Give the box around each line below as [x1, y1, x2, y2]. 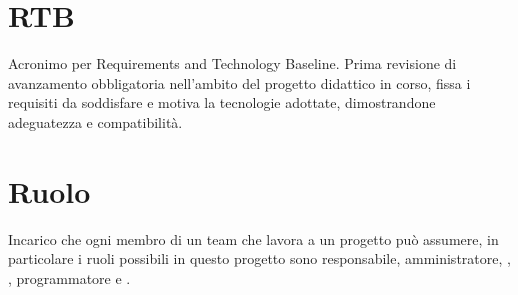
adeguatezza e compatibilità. [8, 111, 183, 132]
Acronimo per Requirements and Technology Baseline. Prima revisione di [8, 53, 457, 74]
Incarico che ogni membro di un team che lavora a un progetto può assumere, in [8, 228, 499, 249]
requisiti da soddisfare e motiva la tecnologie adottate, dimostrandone [8, 92, 436, 113]
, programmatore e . [8, 267, 131, 288]
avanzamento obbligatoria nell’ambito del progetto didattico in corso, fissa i [8, 72, 471, 93]
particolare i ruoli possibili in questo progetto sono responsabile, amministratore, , [8, 248, 511, 269]
